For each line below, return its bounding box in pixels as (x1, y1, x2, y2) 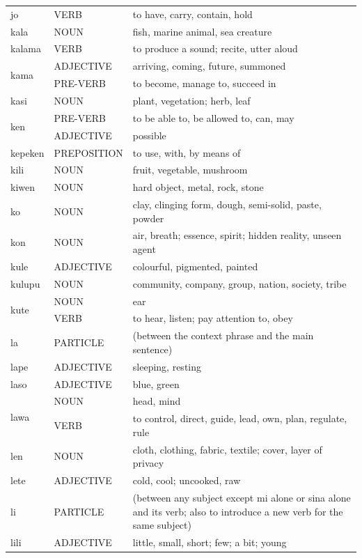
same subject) (132, 518, 191, 532)
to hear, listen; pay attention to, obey (132, 311, 293, 325)
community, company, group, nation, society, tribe (132, 276, 347, 290)
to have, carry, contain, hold (132, 6, 253, 21)
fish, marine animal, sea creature (132, 24, 272, 38)
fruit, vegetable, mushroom (132, 162, 248, 177)
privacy (132, 456, 164, 470)
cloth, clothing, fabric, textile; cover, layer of (132, 442, 322, 456)
